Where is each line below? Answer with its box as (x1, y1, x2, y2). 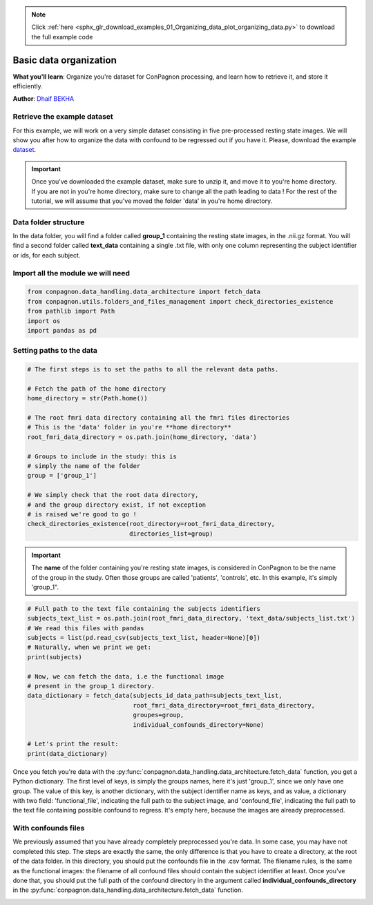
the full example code (31, 32, 93, 41)
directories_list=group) (128, 529, 213, 538)
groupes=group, (133, 711, 184, 719)
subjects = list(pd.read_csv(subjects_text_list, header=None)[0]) (27, 634, 261, 642)
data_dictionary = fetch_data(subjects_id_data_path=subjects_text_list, (27, 692, 283, 700)
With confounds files (12, 824, 85, 833)
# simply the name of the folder (27, 463, 141, 470)
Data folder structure (12, 217, 85, 227)
